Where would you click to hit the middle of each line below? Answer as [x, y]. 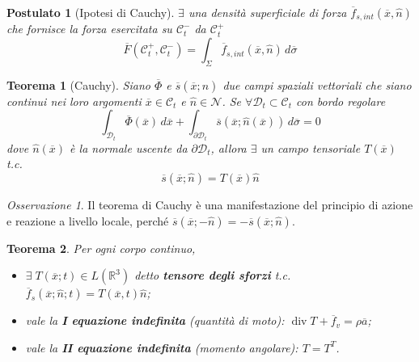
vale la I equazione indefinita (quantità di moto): [155, 320]
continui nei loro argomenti [74, 101]
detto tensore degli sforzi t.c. [213, 275]
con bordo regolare [341, 101]
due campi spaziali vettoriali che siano [317, 84]
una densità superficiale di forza [267, 12]
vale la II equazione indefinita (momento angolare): [162, 347]
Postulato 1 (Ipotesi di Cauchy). [91, 12]
